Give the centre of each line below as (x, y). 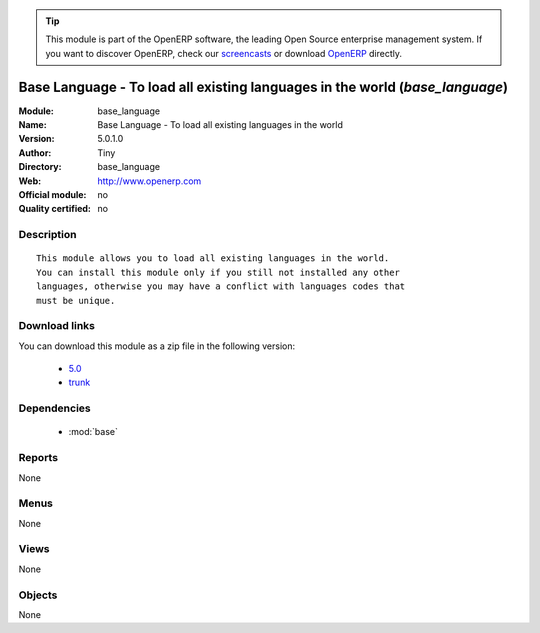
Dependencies (55, 408)
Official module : (52, 195)
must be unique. (76, 300)
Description (47, 235)
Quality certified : (55, 209)
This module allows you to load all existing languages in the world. (213, 258)
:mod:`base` (93, 432)
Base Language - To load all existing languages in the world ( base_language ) (263, 86)
